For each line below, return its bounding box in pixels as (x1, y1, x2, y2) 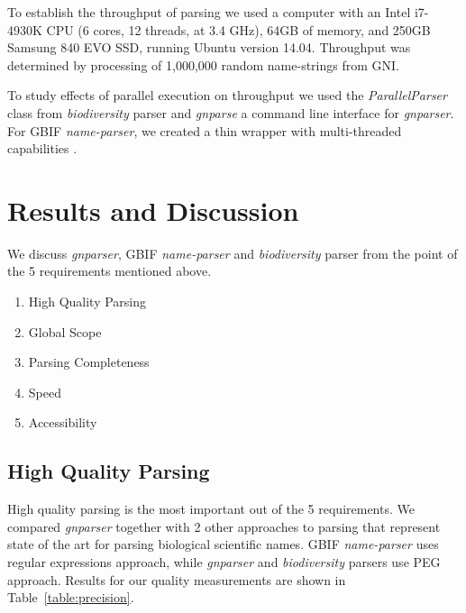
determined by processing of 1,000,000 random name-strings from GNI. (7, 55, 399, 74)
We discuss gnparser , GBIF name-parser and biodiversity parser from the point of (7, 243, 458, 262)
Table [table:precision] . (7, 588, 134, 607)
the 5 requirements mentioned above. (7, 261, 212, 280)
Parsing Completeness (28, 352, 150, 371)
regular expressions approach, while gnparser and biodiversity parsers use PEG (7, 553, 441, 572)
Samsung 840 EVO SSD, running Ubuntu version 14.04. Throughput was (7, 38, 411, 57)
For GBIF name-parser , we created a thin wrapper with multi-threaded (7, 121, 402, 140)
